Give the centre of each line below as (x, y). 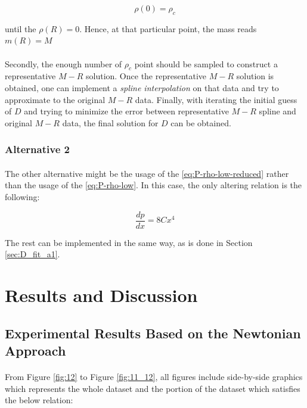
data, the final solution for (110, 122)
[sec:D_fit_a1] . (32, 254)
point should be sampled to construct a (206, 63)
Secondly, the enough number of (63, 63)
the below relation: (39, 400)
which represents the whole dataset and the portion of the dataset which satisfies (153, 388)
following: (22, 196)
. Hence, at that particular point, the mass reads (168, 28)
